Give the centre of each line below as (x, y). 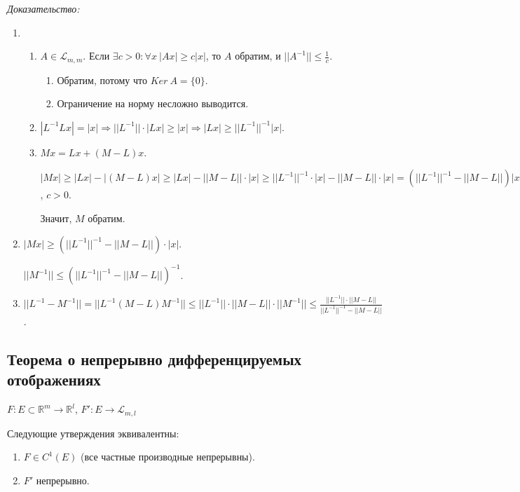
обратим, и (258, 56)
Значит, (56, 218)
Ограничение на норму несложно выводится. (153, 103)
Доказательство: (43, 8)
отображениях (54, 380)
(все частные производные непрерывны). (168, 457)
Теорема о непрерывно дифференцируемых (155, 358)
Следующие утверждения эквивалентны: (93, 433)
